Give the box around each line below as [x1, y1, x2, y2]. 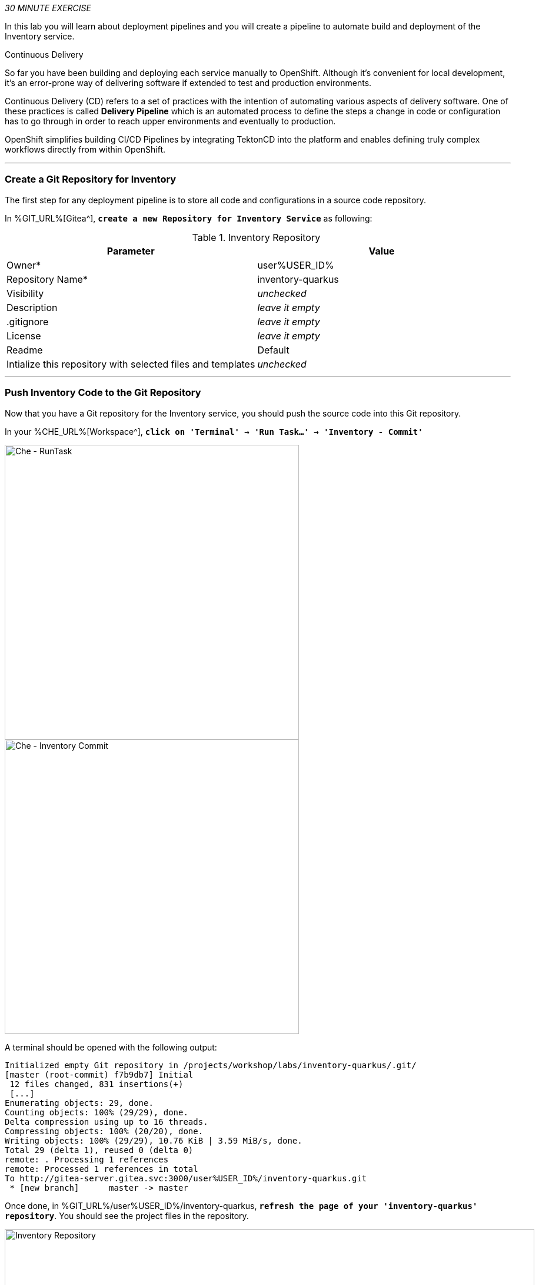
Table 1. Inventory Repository [192, 231, 321, 243]
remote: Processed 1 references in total [5, 1164, 198, 1174]
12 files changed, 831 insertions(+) [9, 1079, 184, 1089]
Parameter [107, 245, 155, 257]
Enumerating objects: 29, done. [5, 1098, 154, 1108]
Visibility [6, 287, 44, 299]
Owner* [6, 259, 41, 271]
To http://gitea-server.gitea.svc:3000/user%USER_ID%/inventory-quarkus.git [5, 1173, 367, 1183]
